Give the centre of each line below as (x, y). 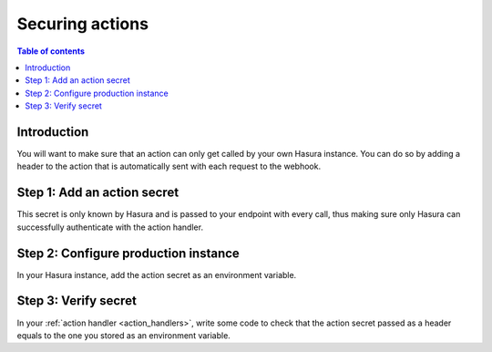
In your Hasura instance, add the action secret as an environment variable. (157, 274)
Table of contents (51, 51)
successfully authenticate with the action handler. (110, 227)
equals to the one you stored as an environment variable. (124, 335)
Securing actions (83, 24)
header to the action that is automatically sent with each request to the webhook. (169, 166)
